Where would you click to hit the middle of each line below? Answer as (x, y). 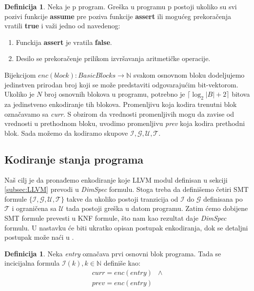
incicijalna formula (32, 263)
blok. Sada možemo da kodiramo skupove (66, 133)
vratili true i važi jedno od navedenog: (62, 26)
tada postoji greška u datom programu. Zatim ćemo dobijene (157, 208)
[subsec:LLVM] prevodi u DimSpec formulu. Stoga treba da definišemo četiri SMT (127, 189)
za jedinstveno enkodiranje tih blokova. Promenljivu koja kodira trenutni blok (121, 104)
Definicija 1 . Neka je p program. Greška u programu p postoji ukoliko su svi (121, 6)
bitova (241, 94)
